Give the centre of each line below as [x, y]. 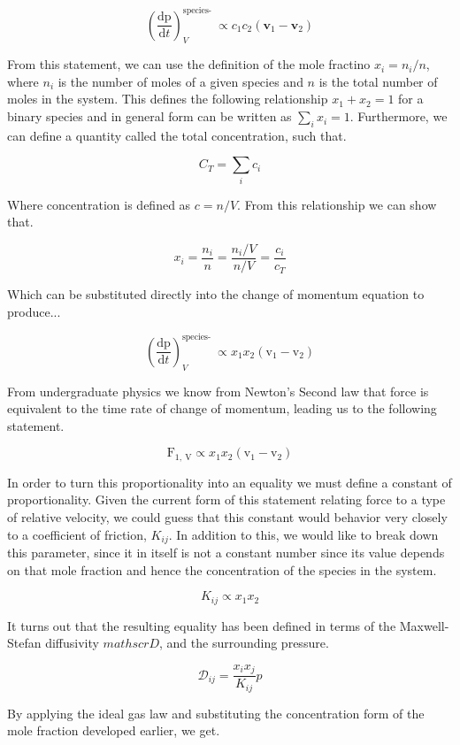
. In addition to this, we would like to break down [303, 534]
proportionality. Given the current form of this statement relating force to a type [226, 499]
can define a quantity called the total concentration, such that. [177, 135]
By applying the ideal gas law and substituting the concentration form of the [216, 713]
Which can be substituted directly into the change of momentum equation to [216, 294]
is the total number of [378, 81]
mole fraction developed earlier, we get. [114, 730]
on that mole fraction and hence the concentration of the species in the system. [222, 569]
